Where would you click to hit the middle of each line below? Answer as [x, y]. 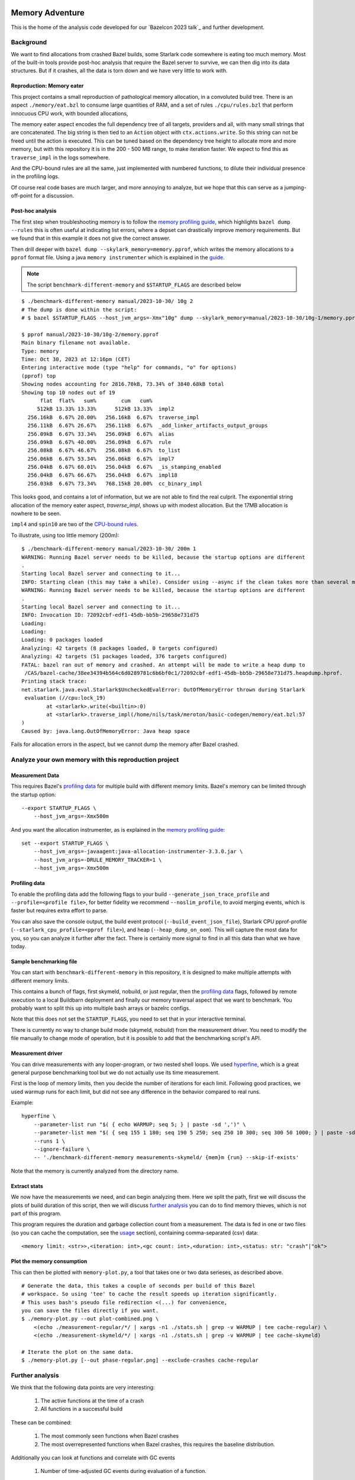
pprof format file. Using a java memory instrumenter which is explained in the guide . [118, 258]
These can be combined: [41, 1422]
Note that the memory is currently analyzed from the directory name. [95, 1171]
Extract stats [27, 1186]
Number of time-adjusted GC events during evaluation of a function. [124, 1471]
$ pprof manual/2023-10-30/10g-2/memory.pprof [90, 334]
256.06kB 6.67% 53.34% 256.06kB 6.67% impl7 [101, 459]
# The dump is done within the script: [79, 310]
